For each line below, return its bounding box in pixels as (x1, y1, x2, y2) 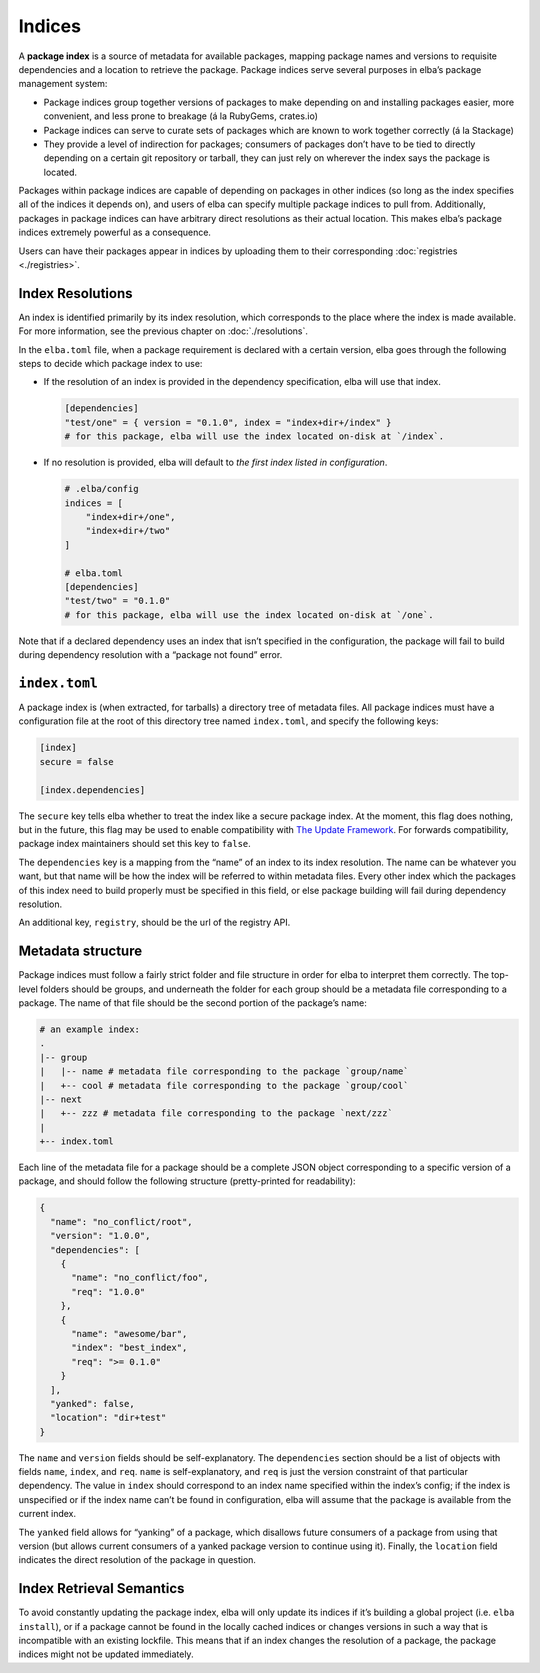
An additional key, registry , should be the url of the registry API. (18, 916, 291, 929)
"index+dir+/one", (85, 511, 176, 522)
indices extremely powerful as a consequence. (18, 226, 212, 239)
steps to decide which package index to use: (18, 358, 203, 370)
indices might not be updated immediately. (18, 1648, 194, 1660)
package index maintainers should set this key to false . (18, 838, 252, 850)
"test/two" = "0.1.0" (64, 595, 171, 607)
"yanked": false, (50, 1398, 135, 1409)
